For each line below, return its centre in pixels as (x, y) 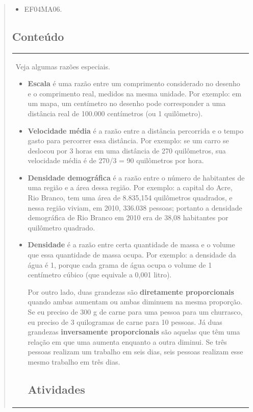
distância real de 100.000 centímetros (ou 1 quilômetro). (115, 113)
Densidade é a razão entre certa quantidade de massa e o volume (131, 244)
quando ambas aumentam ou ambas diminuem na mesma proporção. (135, 302)
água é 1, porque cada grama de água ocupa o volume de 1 (120, 264)
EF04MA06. (43, 9)
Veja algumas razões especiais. (63, 66)
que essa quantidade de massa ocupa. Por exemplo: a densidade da (132, 255)
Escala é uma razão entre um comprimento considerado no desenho (134, 83)
